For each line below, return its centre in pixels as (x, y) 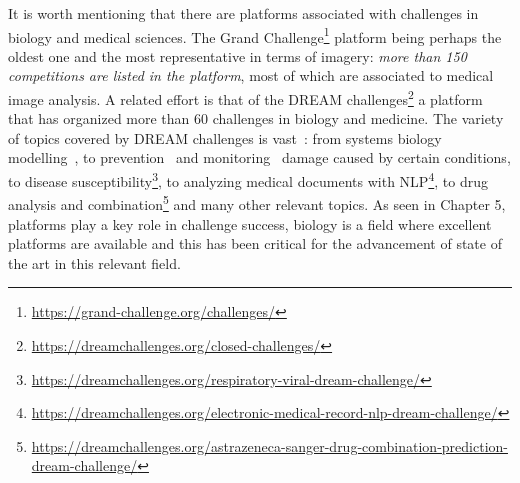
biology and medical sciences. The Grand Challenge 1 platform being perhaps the (255, 35)
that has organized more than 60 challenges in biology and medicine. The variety (256, 118)
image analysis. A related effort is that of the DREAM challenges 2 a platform (245, 97)
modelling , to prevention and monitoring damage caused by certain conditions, (259, 157)
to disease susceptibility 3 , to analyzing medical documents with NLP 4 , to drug (248, 179)
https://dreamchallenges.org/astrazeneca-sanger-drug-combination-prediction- (269, 445)
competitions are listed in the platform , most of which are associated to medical (251, 75)
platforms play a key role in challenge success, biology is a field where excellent (250, 223)
